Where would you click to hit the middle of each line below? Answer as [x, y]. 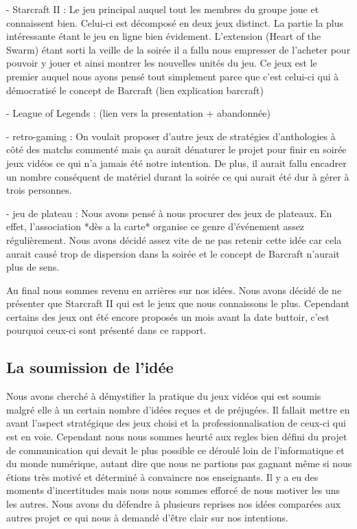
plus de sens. [33, 267]
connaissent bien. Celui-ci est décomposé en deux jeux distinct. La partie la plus [175, 22]
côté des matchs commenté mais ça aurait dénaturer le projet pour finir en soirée [176, 149]
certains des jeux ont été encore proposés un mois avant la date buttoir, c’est [168, 316]
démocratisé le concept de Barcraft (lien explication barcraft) [135, 90]
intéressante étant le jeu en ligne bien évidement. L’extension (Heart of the [164, 36]
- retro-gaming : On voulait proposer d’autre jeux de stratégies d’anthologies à [171, 136]
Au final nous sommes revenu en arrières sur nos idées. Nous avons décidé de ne [174, 290]
